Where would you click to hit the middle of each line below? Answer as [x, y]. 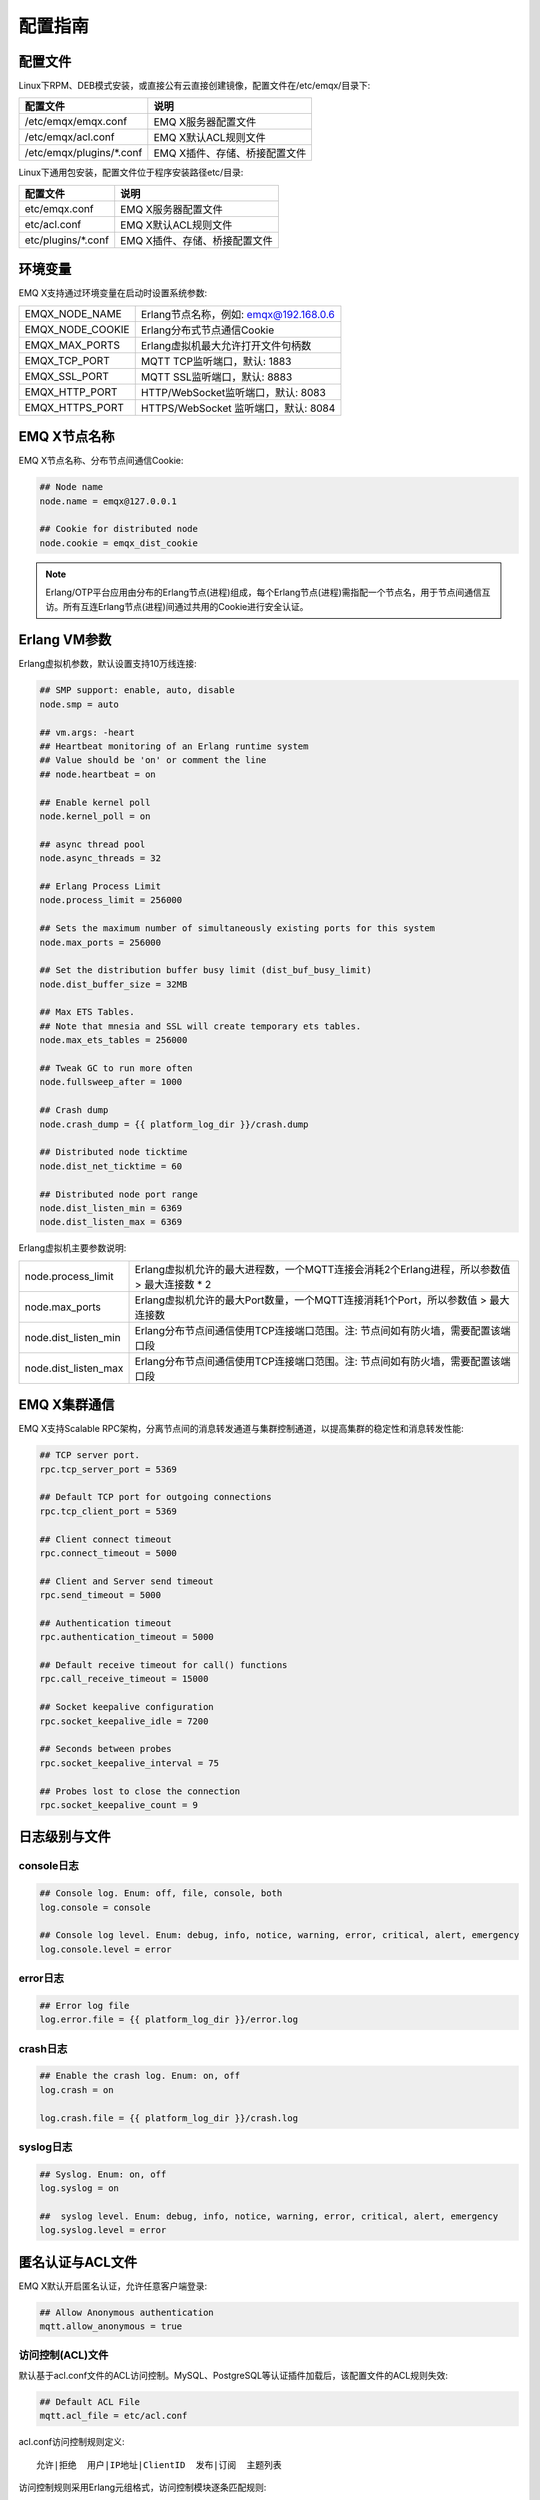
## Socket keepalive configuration [126, 1707]
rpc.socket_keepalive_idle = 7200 [124, 1721]
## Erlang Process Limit [100, 886]
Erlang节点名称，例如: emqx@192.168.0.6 [237, 314]
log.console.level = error [105, 1949]
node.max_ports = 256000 [100, 942]
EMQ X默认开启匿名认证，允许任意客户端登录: [113, 2286]
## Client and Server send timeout [126, 1581]
